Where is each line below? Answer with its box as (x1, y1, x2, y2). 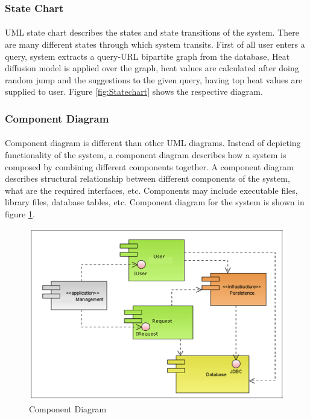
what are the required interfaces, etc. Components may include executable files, (5, 184, 298, 196)
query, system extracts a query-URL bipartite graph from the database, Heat (5, 50, 290, 62)
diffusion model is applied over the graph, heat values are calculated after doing (5, 62, 299, 74)
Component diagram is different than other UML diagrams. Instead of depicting (5, 136, 301, 149)
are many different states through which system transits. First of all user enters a (5, 38, 305, 51)
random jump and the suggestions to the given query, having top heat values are (5, 73, 303, 86)
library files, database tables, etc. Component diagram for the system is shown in (5, 196, 305, 208)
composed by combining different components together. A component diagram (5, 160, 294, 173)
